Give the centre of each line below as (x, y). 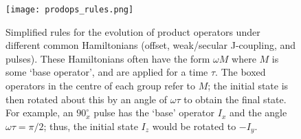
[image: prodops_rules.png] (70, 10)
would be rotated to (194, 126)
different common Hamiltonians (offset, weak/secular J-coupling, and (151, 45)
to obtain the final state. (235, 99)
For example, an (40, 113)
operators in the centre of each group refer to (101, 86)
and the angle (258, 113)
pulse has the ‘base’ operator (154, 113)
